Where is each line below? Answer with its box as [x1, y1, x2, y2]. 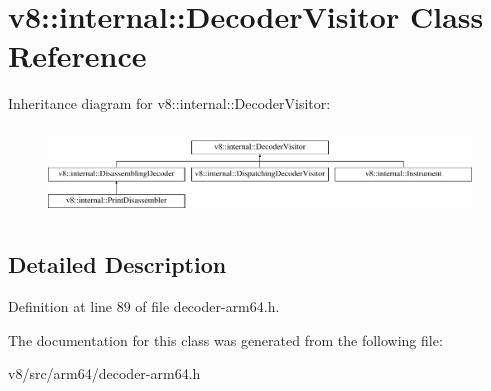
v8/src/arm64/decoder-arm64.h [8, 363, 201, 384]
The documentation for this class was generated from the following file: [8, 329, 443, 350]
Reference [8, 35, 147, 76]
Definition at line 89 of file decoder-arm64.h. [8, 296, 280, 317]
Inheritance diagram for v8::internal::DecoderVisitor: [8, 93, 331, 114]
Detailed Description [8, 249, 227, 280]
